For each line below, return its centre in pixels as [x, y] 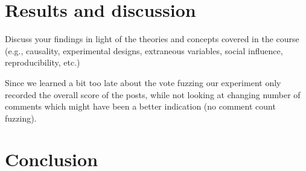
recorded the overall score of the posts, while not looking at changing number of [153, 94]
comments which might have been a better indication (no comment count [140, 106]
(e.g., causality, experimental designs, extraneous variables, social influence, [144, 50]
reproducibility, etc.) [43, 62]
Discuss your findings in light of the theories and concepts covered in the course [152, 39]
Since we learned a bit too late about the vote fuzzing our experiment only [143, 82]
